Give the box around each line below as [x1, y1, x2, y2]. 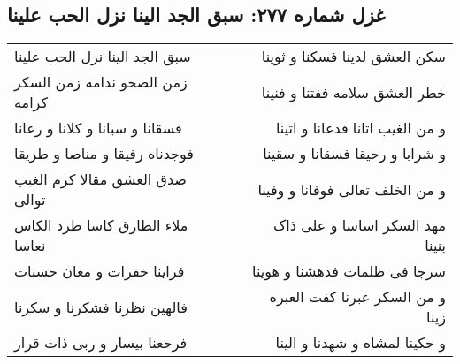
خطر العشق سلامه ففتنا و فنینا [261, 81, 446, 102]
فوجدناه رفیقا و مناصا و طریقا [14, 143, 194, 164]
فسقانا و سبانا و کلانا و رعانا [14, 118, 182, 139]
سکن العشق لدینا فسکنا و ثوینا [261, 46, 446, 67]
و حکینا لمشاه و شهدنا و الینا [275, 332, 446, 353]
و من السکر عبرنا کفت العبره [269, 286, 446, 307]
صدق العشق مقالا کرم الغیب [14, 169, 187, 190]
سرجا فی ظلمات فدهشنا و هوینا [252, 261, 446, 282]
